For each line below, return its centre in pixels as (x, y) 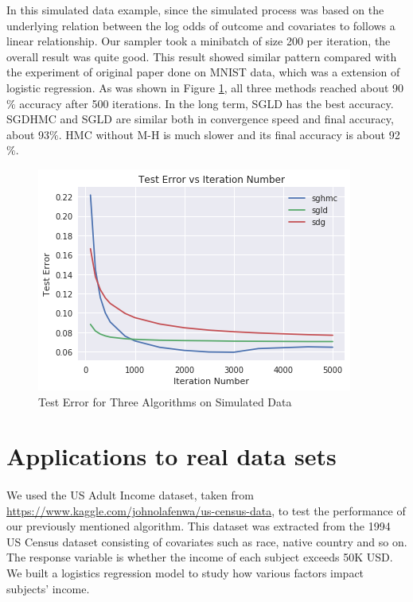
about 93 (28, 134)
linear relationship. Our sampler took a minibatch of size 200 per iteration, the (199, 41)
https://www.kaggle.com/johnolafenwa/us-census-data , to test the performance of (206, 510)
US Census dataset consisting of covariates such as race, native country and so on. (207, 541)
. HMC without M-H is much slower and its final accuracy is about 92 (229, 134)
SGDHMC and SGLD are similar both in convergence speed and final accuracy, (200, 119)
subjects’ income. (48, 588)
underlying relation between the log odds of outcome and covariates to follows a (201, 25)
